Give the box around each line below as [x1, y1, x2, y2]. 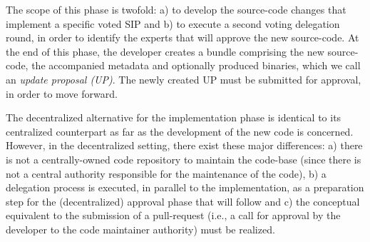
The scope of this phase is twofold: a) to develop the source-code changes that [6, 2, 346, 16]
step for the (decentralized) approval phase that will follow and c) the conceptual [6, 193, 360, 208]
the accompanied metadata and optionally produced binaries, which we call [31, 58, 361, 73]
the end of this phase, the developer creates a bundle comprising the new [6, 44, 324, 59]
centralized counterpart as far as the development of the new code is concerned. [6, 123, 354, 138]
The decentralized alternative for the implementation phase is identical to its [6, 110, 341, 125]
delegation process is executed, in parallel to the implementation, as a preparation [6, 180, 364, 195]
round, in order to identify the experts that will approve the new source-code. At [6, 30, 359, 45]
